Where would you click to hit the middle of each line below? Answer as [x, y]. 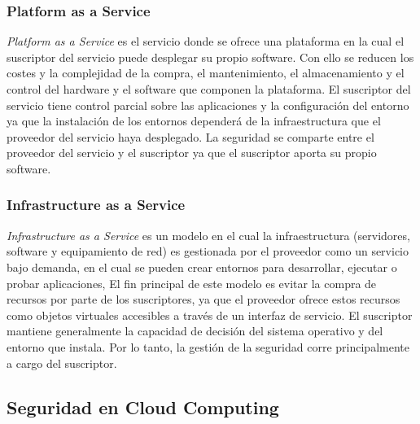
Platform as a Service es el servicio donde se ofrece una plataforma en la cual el [206, 41]
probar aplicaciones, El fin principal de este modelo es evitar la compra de [192, 283]
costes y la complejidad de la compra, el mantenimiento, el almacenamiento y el [206, 73]
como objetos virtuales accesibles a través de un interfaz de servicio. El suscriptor [210, 315]
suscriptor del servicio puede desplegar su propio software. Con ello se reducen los [210, 57]
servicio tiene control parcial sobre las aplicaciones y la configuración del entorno [208, 105]
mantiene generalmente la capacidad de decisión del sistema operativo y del [195, 331]
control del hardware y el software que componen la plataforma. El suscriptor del [209, 89]
